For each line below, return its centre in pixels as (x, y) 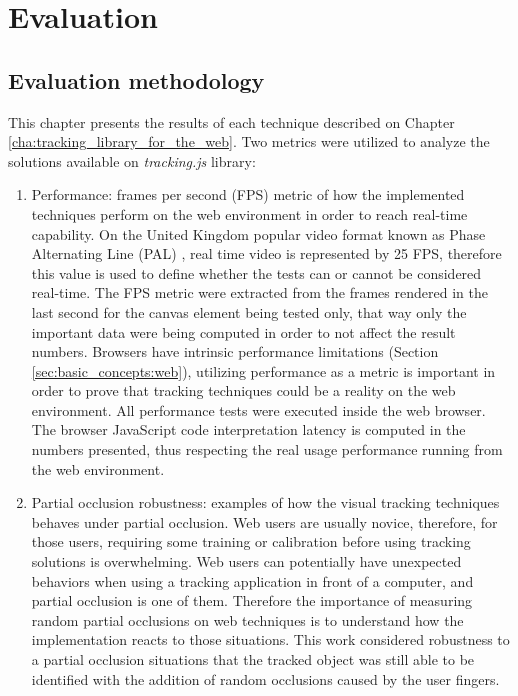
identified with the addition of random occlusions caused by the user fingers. (265, 678)
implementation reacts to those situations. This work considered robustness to (270, 639)
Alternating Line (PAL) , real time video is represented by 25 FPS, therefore (266, 253)
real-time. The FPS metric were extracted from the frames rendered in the (259, 292)
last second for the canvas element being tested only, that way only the (249, 311)
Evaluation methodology (136, 79)
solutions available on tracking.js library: (132, 160)
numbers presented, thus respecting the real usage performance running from (267, 449)
